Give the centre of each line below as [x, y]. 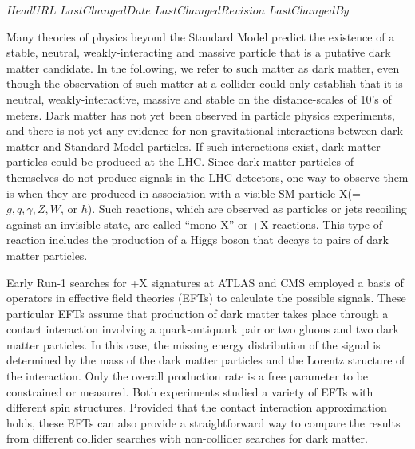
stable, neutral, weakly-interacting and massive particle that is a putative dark [199, 52]
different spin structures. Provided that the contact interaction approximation [197, 407]
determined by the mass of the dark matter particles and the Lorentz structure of [206, 360]
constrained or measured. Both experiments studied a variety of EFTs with [190, 391]
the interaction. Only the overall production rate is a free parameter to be [188, 376]
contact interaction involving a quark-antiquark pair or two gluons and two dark [203, 329]
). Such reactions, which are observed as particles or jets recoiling [247, 209]
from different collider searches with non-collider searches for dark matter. [187, 438]
